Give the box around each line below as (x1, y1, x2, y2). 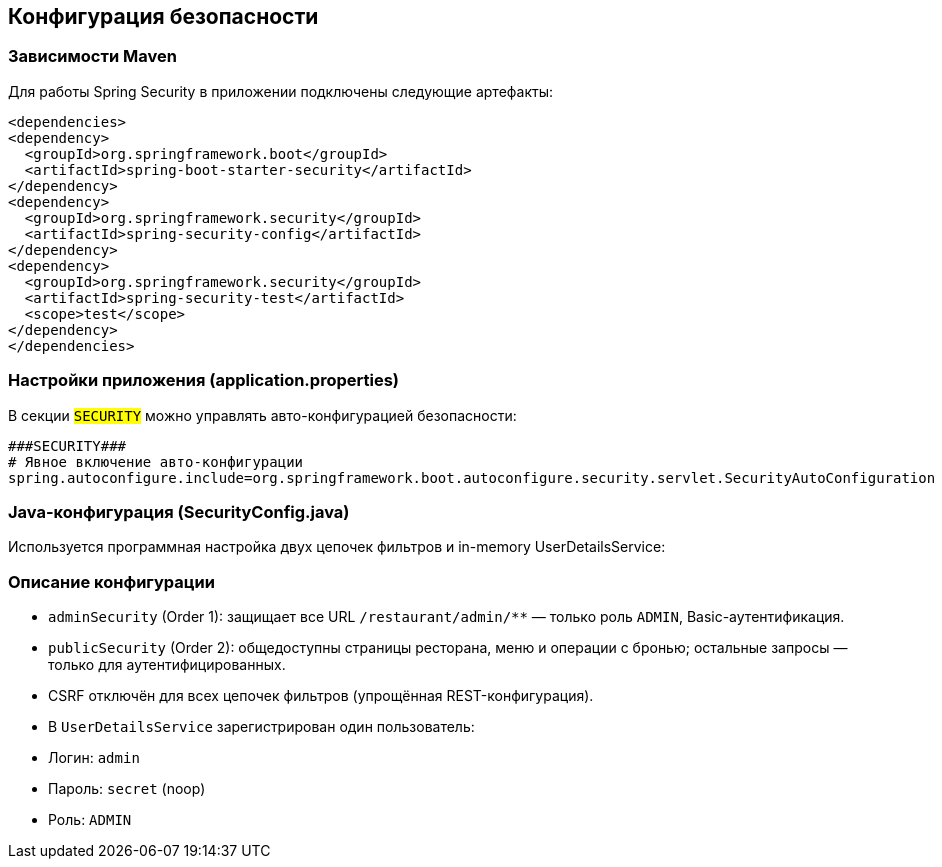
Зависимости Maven (8, 46, 177, 67)
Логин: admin (48, 749, 140, 767)
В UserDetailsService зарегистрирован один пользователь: (48, 718, 475, 736)
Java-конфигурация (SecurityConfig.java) (8, 501, 350, 522)
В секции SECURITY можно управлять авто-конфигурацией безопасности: (8, 406, 517, 424)
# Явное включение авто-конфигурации (8, 453, 304, 470)
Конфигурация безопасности (8, 4, 319, 29)
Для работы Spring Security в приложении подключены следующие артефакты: (8, 82, 554, 100)
